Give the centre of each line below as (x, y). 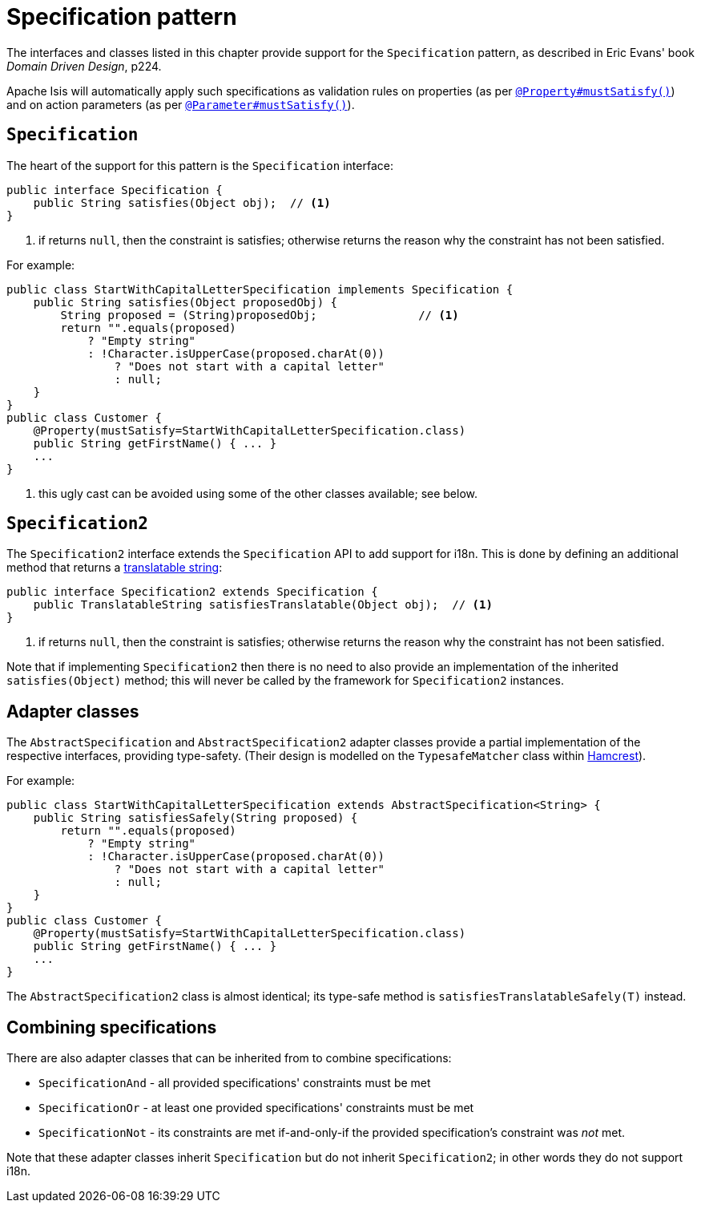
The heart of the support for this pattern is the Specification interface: (200, 165)
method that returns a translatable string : (115, 568)
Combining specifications (112, 1027)
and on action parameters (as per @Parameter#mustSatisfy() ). (181, 104)
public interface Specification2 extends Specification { (192, 592)
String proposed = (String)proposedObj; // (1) (260, 315)
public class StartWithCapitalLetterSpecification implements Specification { (260, 289)
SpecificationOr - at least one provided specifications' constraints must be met (256, 1108)
